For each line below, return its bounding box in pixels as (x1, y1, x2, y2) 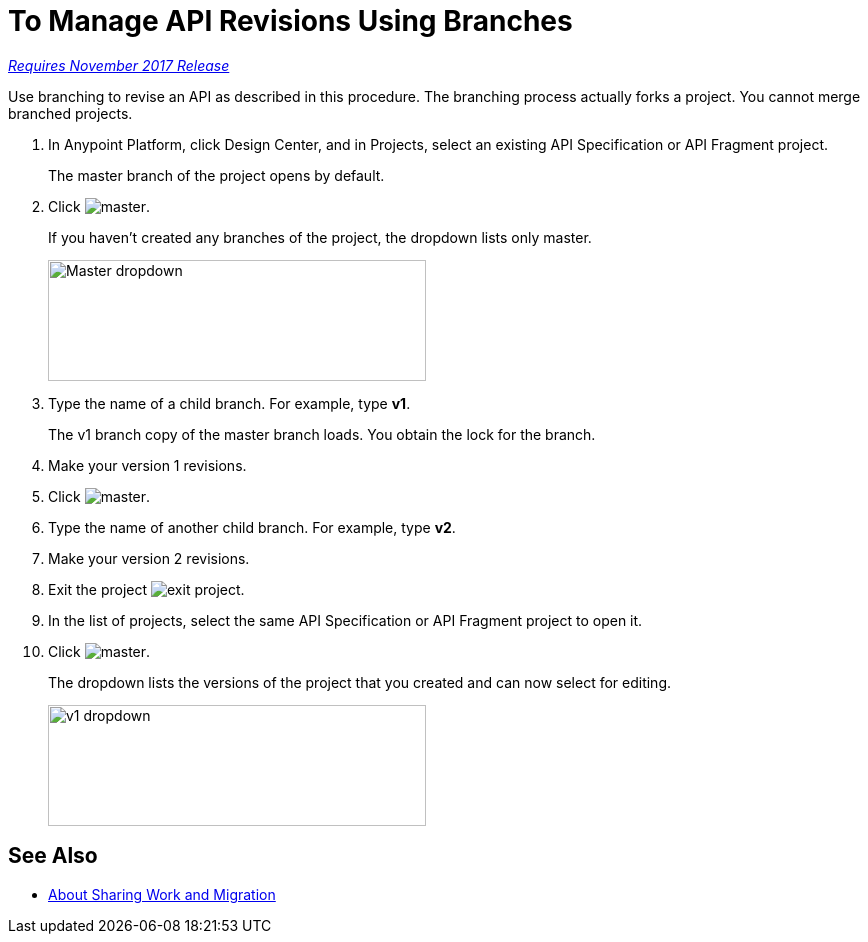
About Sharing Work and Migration (48, 885, 276, 903)
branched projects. (8, 104, 133, 122)
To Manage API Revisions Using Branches (8, 4, 573, 38)
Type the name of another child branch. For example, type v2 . (48, 518, 456, 536)
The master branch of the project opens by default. (48, 166, 385, 184)
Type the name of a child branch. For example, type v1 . (48, 394, 411, 412)
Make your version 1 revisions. (48, 456, 247, 474)
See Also (8, 843, 98, 869)
